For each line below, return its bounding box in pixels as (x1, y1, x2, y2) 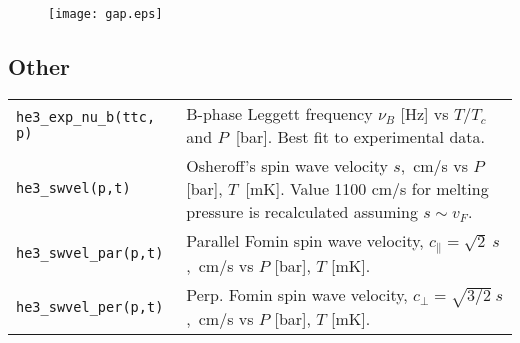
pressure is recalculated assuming (186, 199, 418, 223)
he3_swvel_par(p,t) (16, 244, 164, 261)
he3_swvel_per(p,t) (16, 298, 164, 315)
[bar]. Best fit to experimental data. (235, 124, 485, 148)
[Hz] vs (400, 101, 449, 125)
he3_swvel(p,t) (16, 180, 131, 197)
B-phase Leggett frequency (186, 101, 373, 125)
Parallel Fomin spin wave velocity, (186, 228, 424, 252)
